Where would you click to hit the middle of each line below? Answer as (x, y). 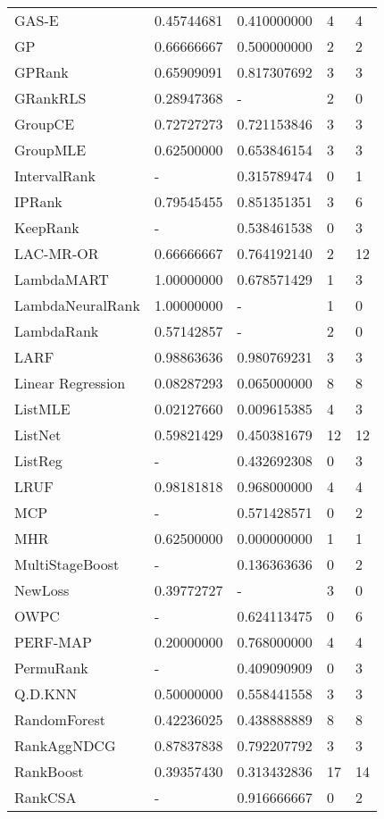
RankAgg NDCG (65, 745)
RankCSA (46, 797)
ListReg (38, 460)
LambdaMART (62, 279)
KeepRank (47, 227)
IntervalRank (55, 175)
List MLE (42, 409)
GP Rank (42, 72)
